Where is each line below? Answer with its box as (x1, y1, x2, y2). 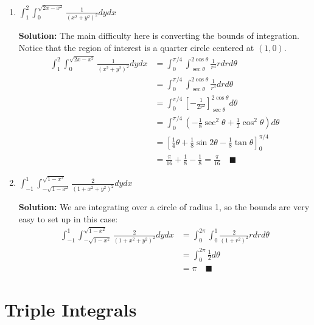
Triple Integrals (4, 296, 137, 321)
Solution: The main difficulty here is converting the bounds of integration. (18, 29, 299, 42)
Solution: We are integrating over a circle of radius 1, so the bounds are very (18, 200, 310, 213)
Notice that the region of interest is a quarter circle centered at (18, 41, 254, 54)
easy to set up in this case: (18, 212, 118, 225)
